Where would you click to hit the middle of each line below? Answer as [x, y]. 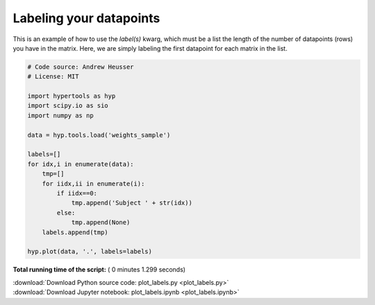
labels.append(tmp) [75, 232]
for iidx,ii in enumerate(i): [93, 183]
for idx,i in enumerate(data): [81, 164]
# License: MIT [53, 77]
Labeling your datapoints [86, 18]
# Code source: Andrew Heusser [81, 67]
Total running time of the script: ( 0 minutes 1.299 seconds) [99, 270]
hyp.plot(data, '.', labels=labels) [90, 252]
